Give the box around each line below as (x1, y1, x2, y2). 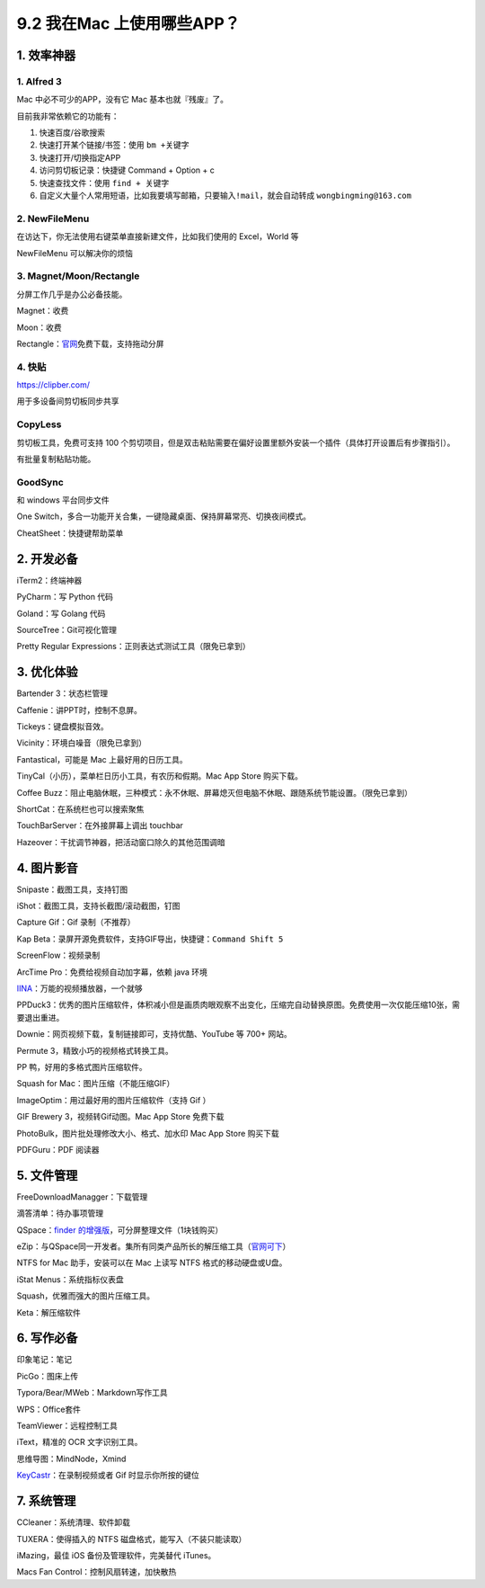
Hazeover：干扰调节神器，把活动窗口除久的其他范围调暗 (16, 836, 226, 847)
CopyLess (16, 418, 62, 431)
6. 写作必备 (16, 1331, 78, 1346)
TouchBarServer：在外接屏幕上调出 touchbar (16, 820, 184, 831)
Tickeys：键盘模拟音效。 (16, 721, 109, 732)
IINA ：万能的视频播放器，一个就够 (16, 983, 143, 994)
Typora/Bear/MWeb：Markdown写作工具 (16, 1387, 168, 1398)
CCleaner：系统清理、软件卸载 (16, 1517, 130, 1528)
